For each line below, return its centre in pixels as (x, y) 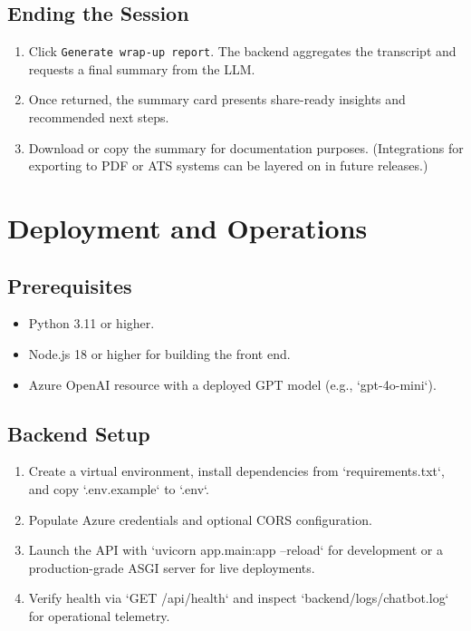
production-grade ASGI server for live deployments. (172, 567)
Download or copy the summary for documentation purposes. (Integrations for (246, 147)
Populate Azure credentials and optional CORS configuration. (200, 519)
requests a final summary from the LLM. (142, 68)
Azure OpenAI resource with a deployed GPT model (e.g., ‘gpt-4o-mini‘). (232, 384)
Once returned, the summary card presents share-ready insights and (217, 99)
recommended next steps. (99, 117)
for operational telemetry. (99, 615)
